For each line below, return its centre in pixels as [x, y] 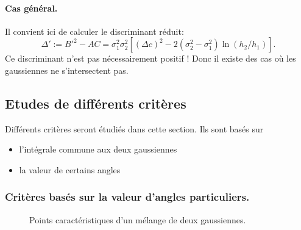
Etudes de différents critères [96, 103]
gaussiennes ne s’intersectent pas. [67, 70]
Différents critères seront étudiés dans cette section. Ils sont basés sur [134, 128]
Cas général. [31, 8]
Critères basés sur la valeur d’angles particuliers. [127, 197]
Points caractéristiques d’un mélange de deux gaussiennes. [138, 219]
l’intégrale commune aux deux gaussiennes [98, 149]
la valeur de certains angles [70, 169]
